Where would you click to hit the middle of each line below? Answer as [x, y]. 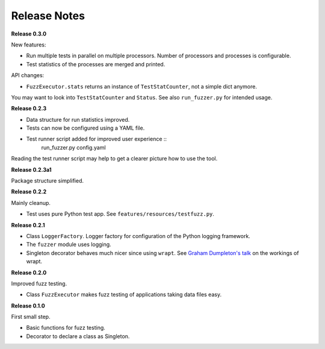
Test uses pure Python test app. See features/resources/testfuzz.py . [120, 214]
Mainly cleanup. [31, 203]
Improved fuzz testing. [39, 283]
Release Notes [48, 16]
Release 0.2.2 [29, 192]
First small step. [31, 317]
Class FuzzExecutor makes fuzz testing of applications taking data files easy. [124, 295]
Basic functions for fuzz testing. [66, 328]
